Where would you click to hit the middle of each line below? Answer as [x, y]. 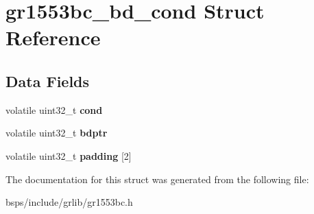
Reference [53, 37]
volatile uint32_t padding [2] [69, 155]
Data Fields [48, 81]
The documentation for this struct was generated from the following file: [157, 179]
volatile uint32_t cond [54, 109]
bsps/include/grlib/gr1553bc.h [69, 202]
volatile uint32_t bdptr [57, 133]
